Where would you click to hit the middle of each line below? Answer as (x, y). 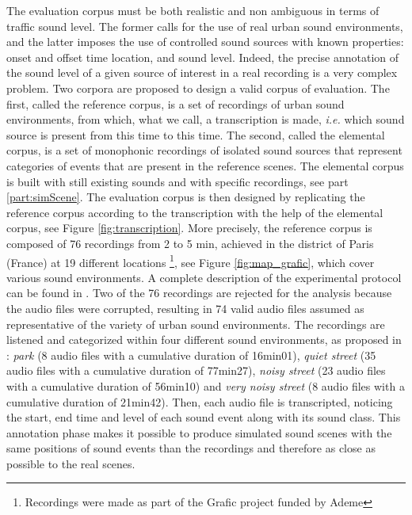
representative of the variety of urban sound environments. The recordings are (196, 324)
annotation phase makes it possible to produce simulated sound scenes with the (199, 432)
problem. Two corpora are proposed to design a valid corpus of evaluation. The (198, 88)
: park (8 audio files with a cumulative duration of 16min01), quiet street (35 (191, 355)
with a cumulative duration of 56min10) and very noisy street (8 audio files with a (206, 385)
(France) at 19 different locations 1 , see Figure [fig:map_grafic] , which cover (191, 261)
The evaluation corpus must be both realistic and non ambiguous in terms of (193, 10)
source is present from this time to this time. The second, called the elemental (196, 134)
